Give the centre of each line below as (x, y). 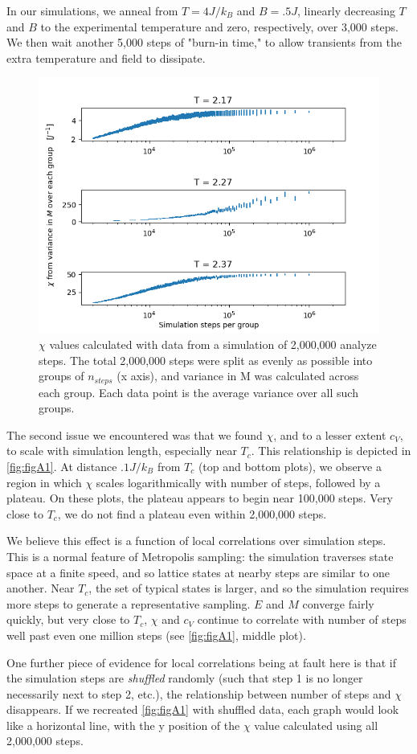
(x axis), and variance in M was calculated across (238, 376)
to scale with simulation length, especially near (122, 451)
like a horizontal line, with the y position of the (123, 725)
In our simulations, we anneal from (92, 10)
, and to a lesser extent (330, 434)
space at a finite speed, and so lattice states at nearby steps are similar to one (198, 572)
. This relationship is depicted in (331, 451)
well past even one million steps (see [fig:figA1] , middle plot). (156, 635)
